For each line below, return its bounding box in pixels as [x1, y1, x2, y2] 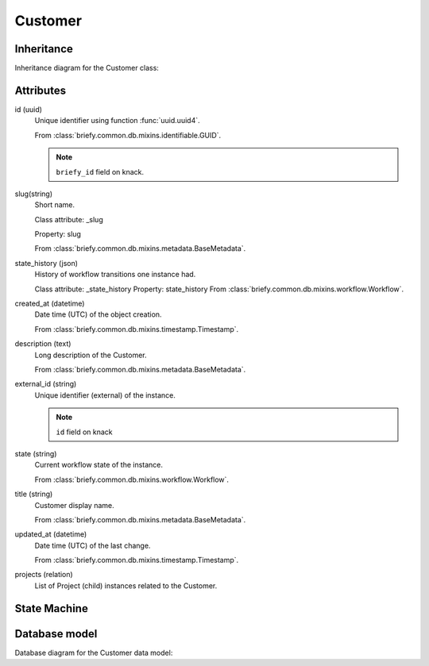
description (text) [14, 339, 71, 348]
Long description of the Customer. [34, 350, 147, 360]
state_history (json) [14, 258, 79, 268]
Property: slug [34, 229, 81, 239]
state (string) [14, 448, 57, 458]
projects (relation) [14, 570, 73, 579]
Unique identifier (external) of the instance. [34, 390, 176, 400]
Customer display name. [34, 500, 114, 510]
